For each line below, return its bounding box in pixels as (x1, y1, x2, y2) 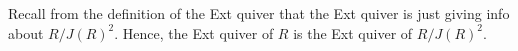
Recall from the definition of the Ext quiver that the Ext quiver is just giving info (8, 3, 510, 23)
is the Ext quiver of (293, 22, 413, 43)
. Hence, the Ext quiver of (114, 22, 274, 43)
